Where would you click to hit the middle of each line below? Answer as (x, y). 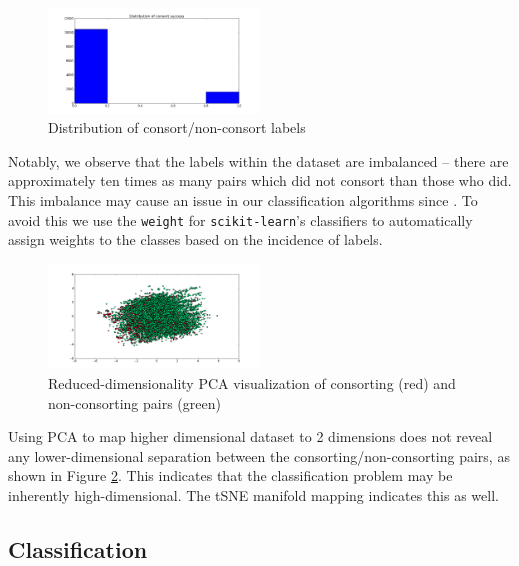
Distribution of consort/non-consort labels (177, 127)
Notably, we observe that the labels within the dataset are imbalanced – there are (258, 160)
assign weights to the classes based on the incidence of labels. (195, 239)
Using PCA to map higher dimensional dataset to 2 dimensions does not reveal (250, 436)
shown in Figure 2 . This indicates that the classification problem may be (230, 475)
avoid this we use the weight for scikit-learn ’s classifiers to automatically (240, 219)
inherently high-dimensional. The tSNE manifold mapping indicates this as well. (253, 494)
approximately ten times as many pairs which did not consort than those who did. (260, 180)
